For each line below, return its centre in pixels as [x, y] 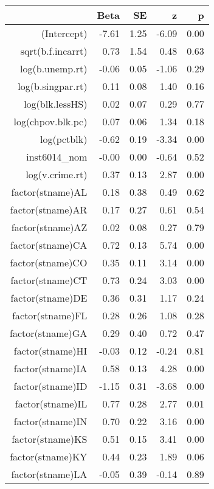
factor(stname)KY [49, 456]
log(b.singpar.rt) [53, 86]
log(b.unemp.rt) [54, 68]
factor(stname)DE [49, 298]
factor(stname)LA [49, 474]
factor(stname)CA [49, 245]
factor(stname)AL [49, 192]
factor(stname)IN [50, 421]
